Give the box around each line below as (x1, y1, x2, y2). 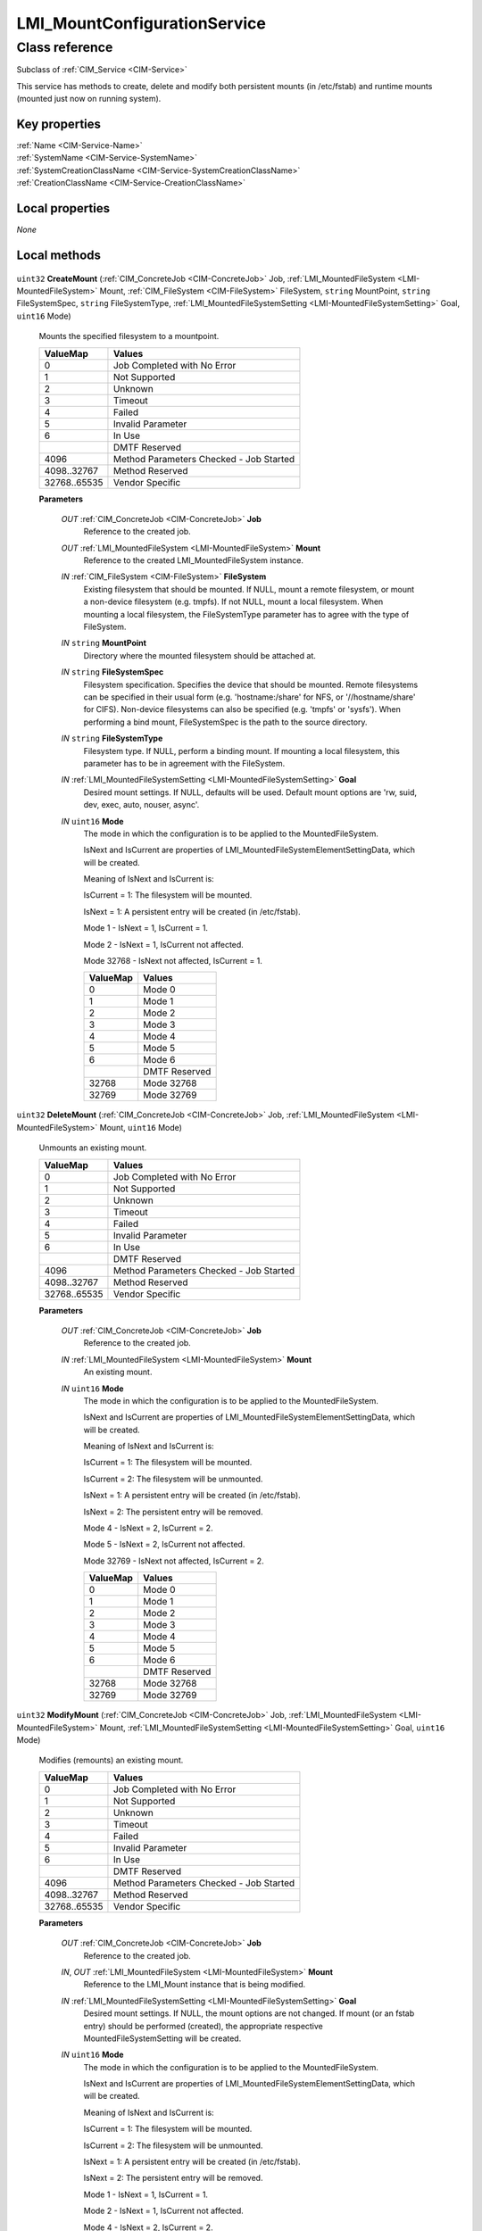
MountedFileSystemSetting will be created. (83, 2033, 242, 2044)
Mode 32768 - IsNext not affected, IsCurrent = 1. (83, 956, 263, 966)
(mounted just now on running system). (16, 94, 162, 104)
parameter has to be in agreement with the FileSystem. (83, 758, 286, 768)
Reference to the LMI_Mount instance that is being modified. (83, 1979, 306, 1990)
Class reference (16, 39, 113, 55)
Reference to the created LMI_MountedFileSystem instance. (83, 555, 303, 566)
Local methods (16, 247, 102, 262)
